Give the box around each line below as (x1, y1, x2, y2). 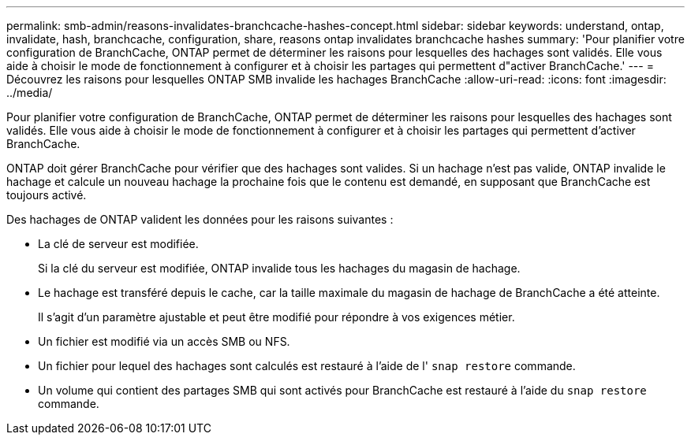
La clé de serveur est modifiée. (38, 237, 199, 250)
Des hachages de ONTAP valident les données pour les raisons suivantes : (6, 213, 394, 226)
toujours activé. (6, 188, 87, 202)
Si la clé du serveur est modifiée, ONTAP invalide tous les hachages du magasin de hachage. (38, 261, 521, 275)
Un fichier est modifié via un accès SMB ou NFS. (38, 335, 290, 348)
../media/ (6, 86, 53, 99)
